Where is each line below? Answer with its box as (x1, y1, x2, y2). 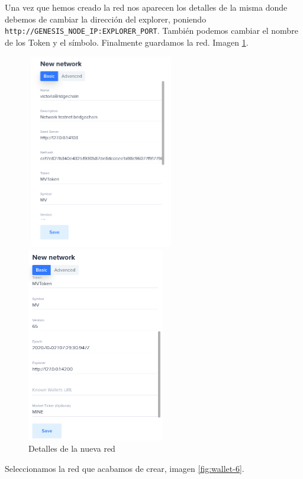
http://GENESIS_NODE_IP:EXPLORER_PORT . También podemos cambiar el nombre (5, 24, 298, 37)
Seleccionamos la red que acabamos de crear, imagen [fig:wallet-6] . (5, 462, 244, 474)
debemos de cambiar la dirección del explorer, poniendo (5, 12, 207, 25)
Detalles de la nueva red (28, 442, 115, 455)
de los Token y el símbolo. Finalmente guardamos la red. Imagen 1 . (5, 36, 249, 48)
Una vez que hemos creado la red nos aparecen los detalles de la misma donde (5, 1, 288, 13)
